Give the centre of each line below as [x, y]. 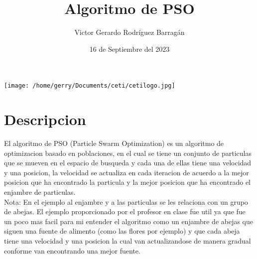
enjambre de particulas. [40, 192]
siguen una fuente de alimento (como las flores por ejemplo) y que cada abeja [122, 231]
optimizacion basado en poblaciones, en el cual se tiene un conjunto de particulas [128, 153]
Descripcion [45, 119]
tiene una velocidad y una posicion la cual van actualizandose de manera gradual [128, 241]
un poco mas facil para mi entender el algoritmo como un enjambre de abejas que [129, 221]
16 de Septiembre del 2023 [129, 49]
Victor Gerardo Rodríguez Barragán [129, 32]
